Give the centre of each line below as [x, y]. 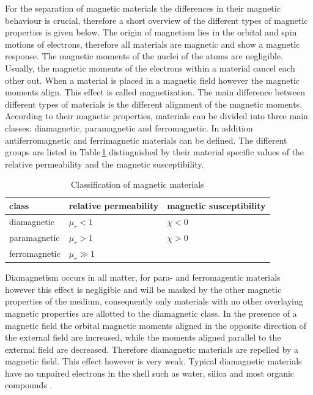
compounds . [29, 385]
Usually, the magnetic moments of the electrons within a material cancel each [150, 68]
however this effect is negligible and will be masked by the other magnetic [143, 289]
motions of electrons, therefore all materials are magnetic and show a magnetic [153, 44]
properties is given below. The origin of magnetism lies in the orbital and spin [151, 32]
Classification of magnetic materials [137, 184]
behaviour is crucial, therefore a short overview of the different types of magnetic [156, 20]
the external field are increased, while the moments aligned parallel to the [143, 337]
